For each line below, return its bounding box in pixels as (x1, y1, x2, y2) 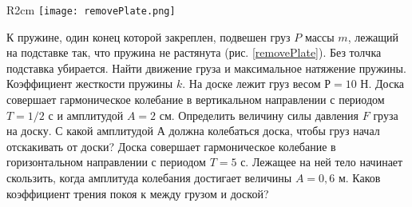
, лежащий (347, 28, 399, 45)
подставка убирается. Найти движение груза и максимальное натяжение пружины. (6, 59, 406, 76)
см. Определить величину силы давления (159, 106, 359, 123)
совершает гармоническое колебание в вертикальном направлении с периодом (6, 91, 385, 108)
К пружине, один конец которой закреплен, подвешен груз (6, 28, 291, 45)
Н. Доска (360, 75, 404, 92)
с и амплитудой (48, 106, 124, 123)
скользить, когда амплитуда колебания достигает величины (6, 169, 292, 185)
